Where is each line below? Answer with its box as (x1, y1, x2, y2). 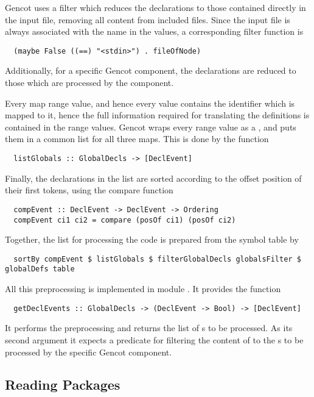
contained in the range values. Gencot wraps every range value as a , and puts (5, 120, 296, 133)
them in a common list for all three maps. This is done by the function (5, 132, 269, 145)
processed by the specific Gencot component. (5, 345, 172, 358)
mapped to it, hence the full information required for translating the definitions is (5, 109, 310, 121)
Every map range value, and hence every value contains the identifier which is (5, 96, 295, 109)
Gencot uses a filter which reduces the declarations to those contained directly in (5, 1, 306, 13)
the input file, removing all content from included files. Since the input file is (5, 13, 290, 26)
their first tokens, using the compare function (5, 184, 173, 196)
